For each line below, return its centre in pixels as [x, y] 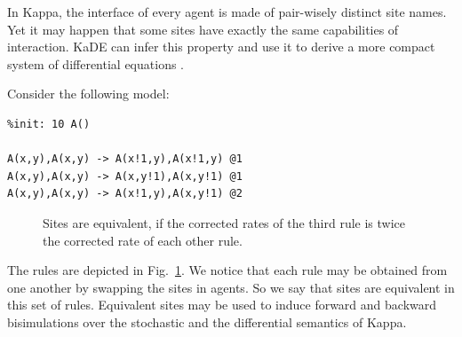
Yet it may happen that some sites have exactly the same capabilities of [203, 29]
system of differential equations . [96, 63]
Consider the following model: [88, 94]
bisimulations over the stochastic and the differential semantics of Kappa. [207, 321]
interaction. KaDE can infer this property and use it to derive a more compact [221, 47]
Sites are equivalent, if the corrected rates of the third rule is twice [224, 222]
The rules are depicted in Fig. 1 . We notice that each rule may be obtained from [227, 270]
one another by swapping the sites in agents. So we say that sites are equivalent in [231, 287]
